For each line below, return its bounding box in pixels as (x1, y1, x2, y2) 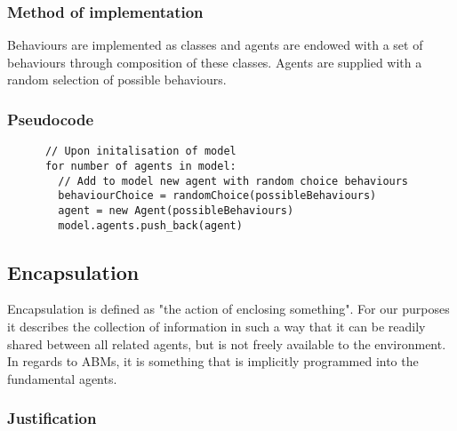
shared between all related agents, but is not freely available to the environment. (7, 334, 446, 353)
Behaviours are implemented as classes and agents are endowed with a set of (7, 36, 423, 54)
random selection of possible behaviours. (7, 70, 227, 89)
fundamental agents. (7, 369, 117, 387)
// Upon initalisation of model (44, 145, 237, 158)
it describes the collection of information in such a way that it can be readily (7, 316, 426, 335)
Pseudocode (7, 108, 94, 130)
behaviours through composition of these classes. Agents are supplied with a (7, 52, 422, 71)
